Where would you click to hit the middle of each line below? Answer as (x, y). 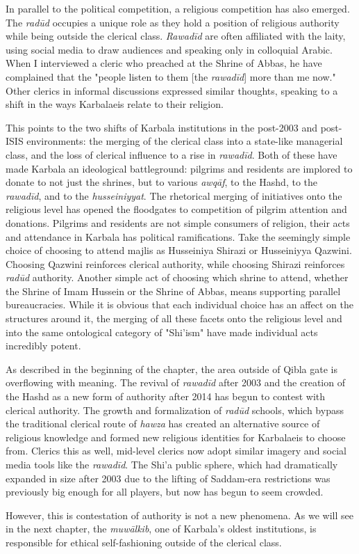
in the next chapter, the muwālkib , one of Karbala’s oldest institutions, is (161, 529)
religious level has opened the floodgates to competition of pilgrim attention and (176, 209)
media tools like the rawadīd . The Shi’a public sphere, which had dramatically (172, 464)
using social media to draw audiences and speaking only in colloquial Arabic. (169, 49)
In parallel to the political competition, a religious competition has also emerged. (178, 8)
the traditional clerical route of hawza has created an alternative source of (163, 424)
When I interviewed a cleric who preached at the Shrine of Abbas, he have (164, 63)
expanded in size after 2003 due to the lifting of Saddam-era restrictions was (168, 478)
